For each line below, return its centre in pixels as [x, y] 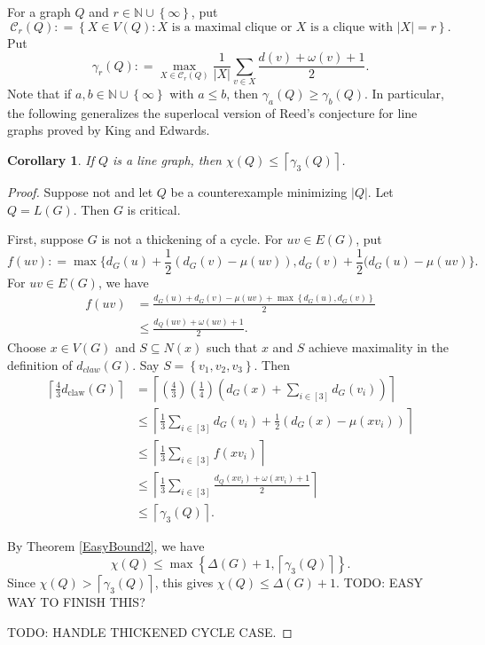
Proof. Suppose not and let [80, 191]
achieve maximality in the [379, 347]
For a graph [39, 12]
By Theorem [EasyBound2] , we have [106, 546]
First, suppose [46, 239]
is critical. [154, 209]
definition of [40, 364]
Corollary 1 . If [51, 159]
